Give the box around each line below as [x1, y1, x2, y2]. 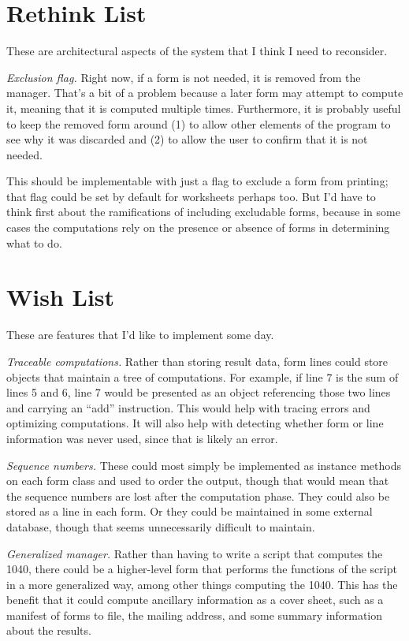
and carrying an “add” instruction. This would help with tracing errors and [6, 399, 370, 416]
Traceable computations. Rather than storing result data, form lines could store [6, 352, 389, 369]
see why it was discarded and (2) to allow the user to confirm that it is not [6, 131, 368, 147]
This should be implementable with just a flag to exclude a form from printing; [6, 173, 389, 189]
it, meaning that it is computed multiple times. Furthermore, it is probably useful [6, 99, 401, 116]
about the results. [6, 622, 91, 639]
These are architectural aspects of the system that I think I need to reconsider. [6, 43, 388, 59]
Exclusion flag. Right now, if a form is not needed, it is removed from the [6, 69, 361, 85]
